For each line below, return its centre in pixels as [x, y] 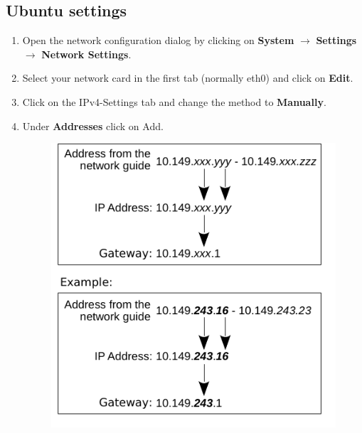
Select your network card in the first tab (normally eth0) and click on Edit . [188, 78]
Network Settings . [86, 54]
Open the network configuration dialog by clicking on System [158, 40]
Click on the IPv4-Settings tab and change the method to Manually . [174, 101]
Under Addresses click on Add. [93, 125]
